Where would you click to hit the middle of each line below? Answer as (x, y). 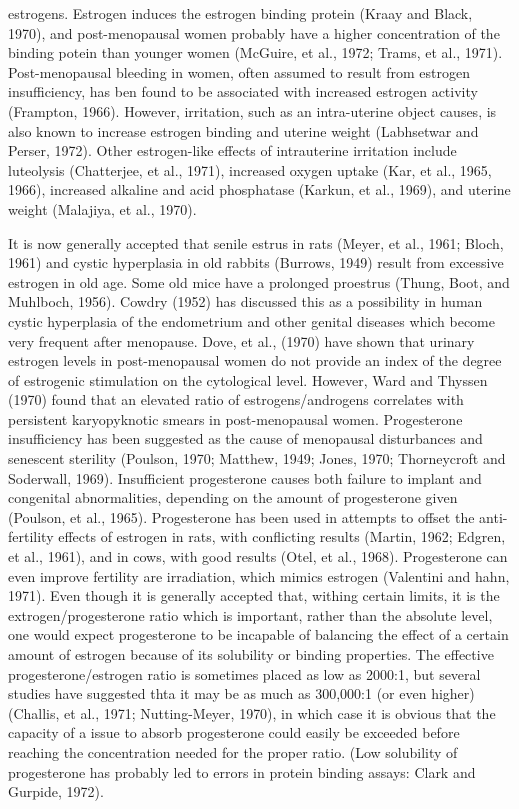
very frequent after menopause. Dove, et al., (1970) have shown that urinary (241, 340)
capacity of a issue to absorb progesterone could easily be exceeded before (234, 732)
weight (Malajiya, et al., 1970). (102, 208)
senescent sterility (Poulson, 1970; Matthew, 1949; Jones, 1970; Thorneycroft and (257, 458)
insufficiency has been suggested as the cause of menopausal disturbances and (245, 438)
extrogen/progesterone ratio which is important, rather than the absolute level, (250, 614)
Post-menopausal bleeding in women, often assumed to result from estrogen (239, 71)
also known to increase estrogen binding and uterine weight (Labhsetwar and (243, 130)
